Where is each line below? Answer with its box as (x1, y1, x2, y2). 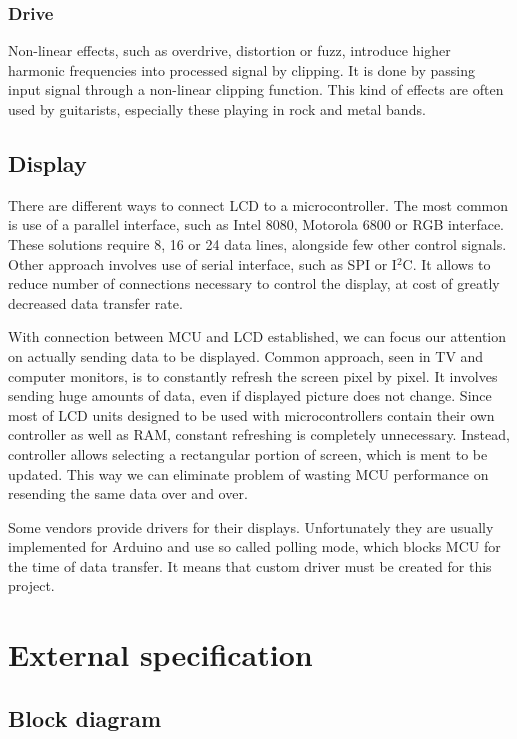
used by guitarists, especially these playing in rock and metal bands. (8, 99, 426, 119)
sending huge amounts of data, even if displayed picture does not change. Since (8, 385, 492, 406)
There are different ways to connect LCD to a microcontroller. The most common (8, 194, 509, 215)
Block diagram (8, 702, 162, 733)
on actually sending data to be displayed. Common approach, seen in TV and (8, 345, 484, 366)
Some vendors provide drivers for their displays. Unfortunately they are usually (8, 516, 494, 537)
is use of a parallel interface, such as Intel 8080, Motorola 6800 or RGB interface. (8, 214, 505, 235)
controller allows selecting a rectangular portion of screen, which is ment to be (8, 443, 488, 464)
